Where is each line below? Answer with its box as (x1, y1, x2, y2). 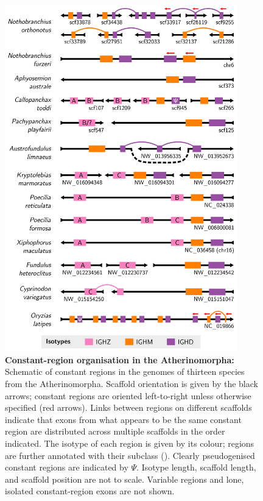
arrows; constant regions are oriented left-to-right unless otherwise (5, 389, 251, 402)
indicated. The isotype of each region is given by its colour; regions (5, 436, 254, 449)
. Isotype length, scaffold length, (136, 461, 256, 474)
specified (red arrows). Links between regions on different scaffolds (5, 401, 252, 414)
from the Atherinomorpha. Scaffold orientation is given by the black (5, 377, 258, 389)
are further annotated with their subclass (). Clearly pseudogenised (5, 449, 255, 461)
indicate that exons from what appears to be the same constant (5, 413, 242, 425)
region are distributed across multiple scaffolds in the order (5, 425, 225, 438)
